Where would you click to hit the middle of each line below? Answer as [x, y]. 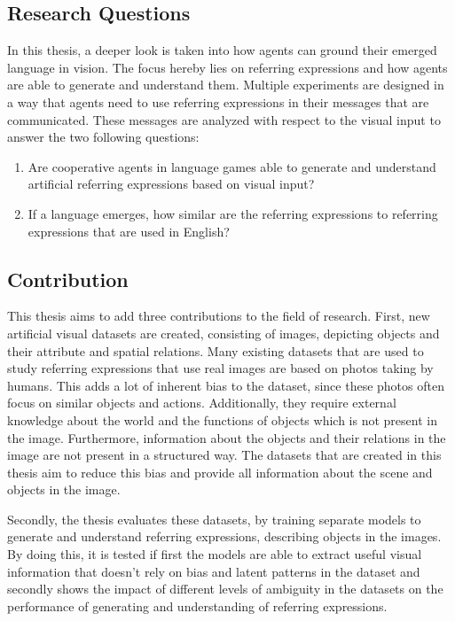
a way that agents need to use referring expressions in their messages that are [218, 101]
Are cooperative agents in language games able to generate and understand [232, 166]
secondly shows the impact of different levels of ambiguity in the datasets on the [225, 589]
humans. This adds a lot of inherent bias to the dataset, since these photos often [226, 385]
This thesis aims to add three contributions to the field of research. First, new [219, 316]
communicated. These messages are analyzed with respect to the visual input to [224, 119]
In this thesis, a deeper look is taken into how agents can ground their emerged [222, 50]
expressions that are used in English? [129, 231]
